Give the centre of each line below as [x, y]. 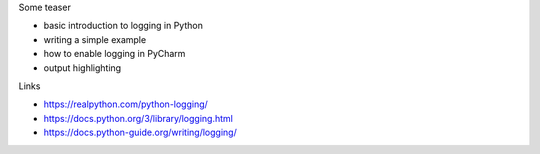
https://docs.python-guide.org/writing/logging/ [140, 132]
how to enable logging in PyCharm [114, 54]
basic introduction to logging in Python [123, 26]
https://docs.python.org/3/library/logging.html [138, 118]
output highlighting [82, 67]
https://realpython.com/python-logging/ [126, 104]
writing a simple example [95, 39]
